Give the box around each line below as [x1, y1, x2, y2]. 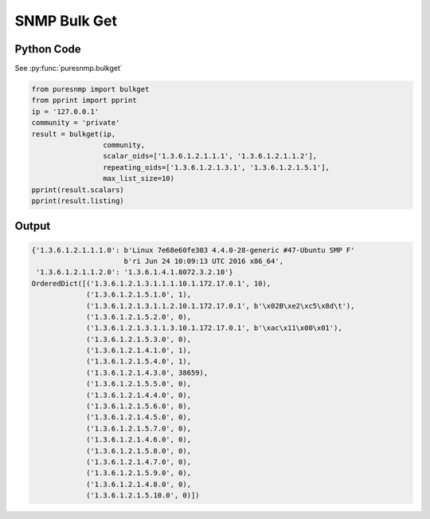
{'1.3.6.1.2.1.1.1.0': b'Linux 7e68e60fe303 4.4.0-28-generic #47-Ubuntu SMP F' [31, 246, 355, 254]
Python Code [14, 42, 81, 56]
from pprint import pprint [31, 96, 137, 105]
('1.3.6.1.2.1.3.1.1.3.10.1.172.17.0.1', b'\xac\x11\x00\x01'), [86, 324, 342, 332]
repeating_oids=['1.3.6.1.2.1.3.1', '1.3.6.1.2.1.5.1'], [102, 163, 330, 171]
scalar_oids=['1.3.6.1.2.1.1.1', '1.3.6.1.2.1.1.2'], [102, 151, 318, 161]
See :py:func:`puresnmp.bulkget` [14, 64, 123, 73]
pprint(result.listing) [31, 196, 125, 205]
